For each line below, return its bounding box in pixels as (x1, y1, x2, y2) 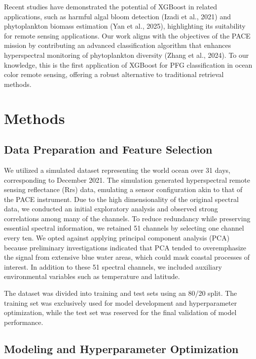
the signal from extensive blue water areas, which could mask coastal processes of (4, 252, 250, 262)
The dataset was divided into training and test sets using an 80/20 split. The (4, 288, 237, 298)
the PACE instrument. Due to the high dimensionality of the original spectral (4, 194, 239, 204)
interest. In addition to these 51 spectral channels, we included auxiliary (4, 261, 222, 272)
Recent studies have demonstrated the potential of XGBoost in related (4, 1, 218, 11)
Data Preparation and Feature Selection (4, 142, 213, 157)
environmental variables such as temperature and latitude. (4, 271, 180, 281)
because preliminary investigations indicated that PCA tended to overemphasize (4, 242, 247, 252)
